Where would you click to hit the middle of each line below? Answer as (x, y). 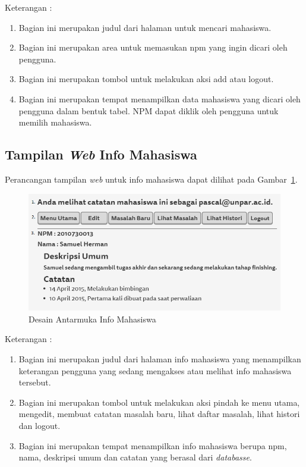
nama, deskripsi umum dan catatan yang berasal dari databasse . (135, 457)
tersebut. (35, 382)
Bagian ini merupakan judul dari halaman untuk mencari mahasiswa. (145, 27)
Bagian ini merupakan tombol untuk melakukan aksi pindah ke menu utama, (159, 402)
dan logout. (40, 425)
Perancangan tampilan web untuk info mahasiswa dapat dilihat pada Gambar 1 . (151, 179)
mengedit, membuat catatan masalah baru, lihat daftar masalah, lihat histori (159, 414)
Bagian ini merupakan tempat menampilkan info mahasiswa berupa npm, (153, 445)
